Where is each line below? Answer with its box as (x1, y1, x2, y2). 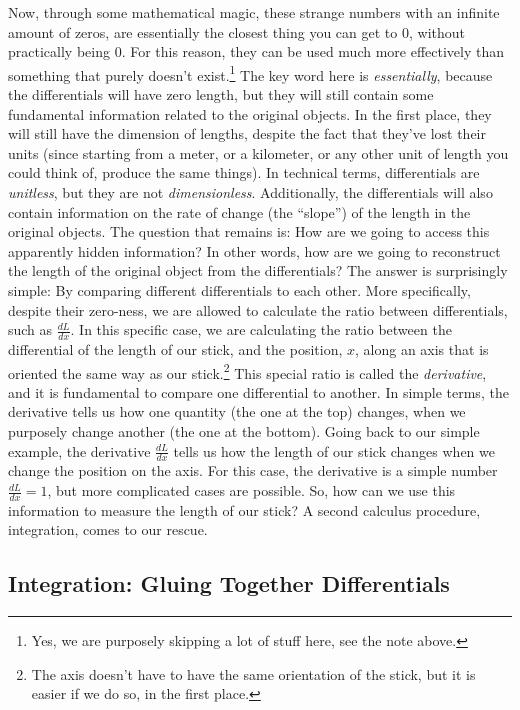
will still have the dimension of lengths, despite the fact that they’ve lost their (8, 123, 486, 144)
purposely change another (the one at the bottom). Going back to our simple (8, 421, 480, 442)
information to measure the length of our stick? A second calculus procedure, (8, 499, 481, 520)
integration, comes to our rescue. (8, 519, 208, 540)
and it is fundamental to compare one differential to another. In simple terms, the (8, 381, 509, 402)
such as (8, 319, 53, 340)
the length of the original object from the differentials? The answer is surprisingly (8, 260, 508, 281)
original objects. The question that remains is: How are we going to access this (8, 221, 490, 242)
